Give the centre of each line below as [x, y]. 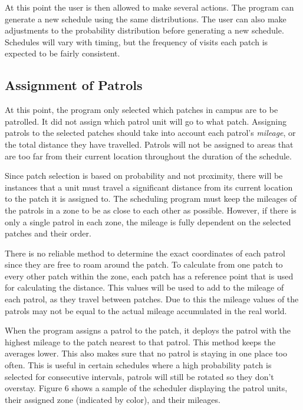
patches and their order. [48, 233]
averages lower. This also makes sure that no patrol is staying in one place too [146, 353]
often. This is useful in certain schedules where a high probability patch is [138, 365]
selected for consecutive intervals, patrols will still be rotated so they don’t [139, 376]
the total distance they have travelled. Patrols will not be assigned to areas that [149, 144]
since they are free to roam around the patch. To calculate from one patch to [144, 264]
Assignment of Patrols [74, 85]
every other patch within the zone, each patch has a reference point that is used [149, 276]
